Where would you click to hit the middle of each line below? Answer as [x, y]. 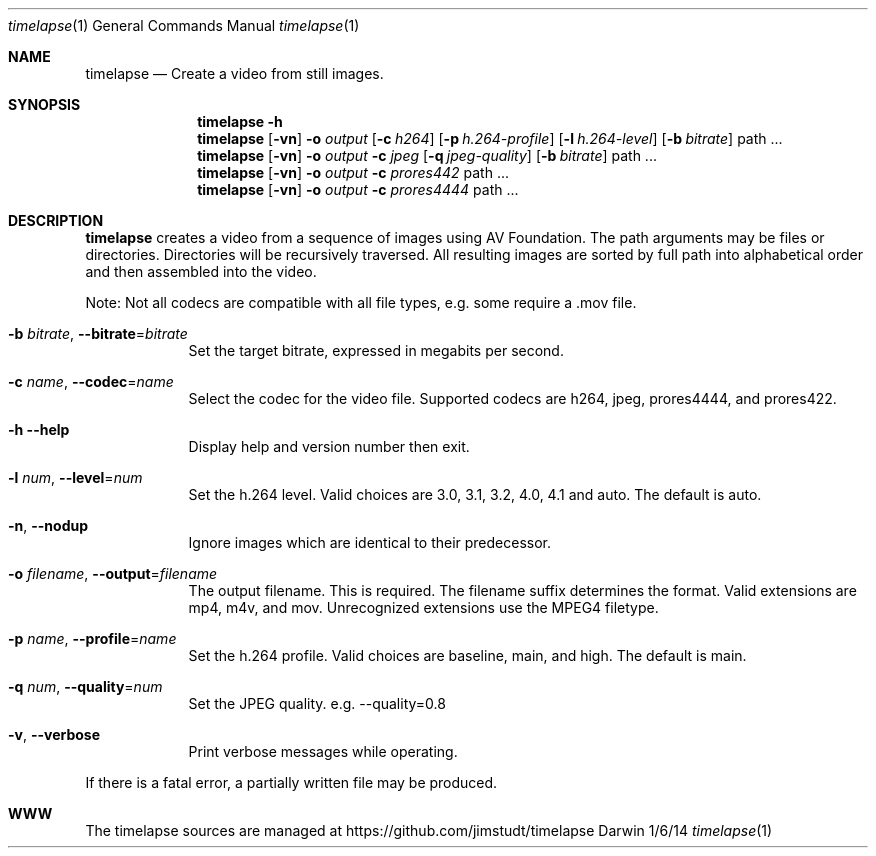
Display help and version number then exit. [329, 446]
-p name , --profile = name [92, 638]
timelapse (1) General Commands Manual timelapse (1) [184, 25]
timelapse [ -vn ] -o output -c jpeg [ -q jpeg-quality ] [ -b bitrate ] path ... [427, 155]
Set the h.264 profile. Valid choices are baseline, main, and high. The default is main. [467, 655]
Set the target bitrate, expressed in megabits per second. [376, 350]
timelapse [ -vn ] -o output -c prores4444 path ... [358, 189]
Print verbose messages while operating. [323, 751]
